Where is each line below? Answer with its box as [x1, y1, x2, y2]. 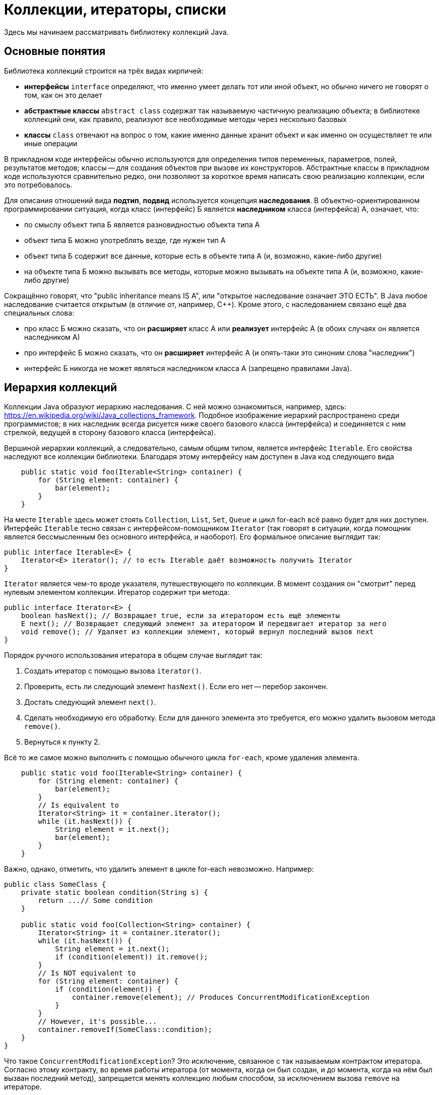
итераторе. [4, 1082, 42, 1091]
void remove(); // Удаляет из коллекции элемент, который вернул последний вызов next [21, 628, 374, 636]
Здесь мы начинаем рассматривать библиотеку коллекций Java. [4, 27, 229, 36]
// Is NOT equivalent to [38, 969, 136, 978]
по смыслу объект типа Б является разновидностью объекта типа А [24, 220, 260, 229]
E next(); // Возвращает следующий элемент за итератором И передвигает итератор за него [21, 620, 387, 628]
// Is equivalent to [38, 801, 119, 810]
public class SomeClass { [4, 880, 106, 889]
